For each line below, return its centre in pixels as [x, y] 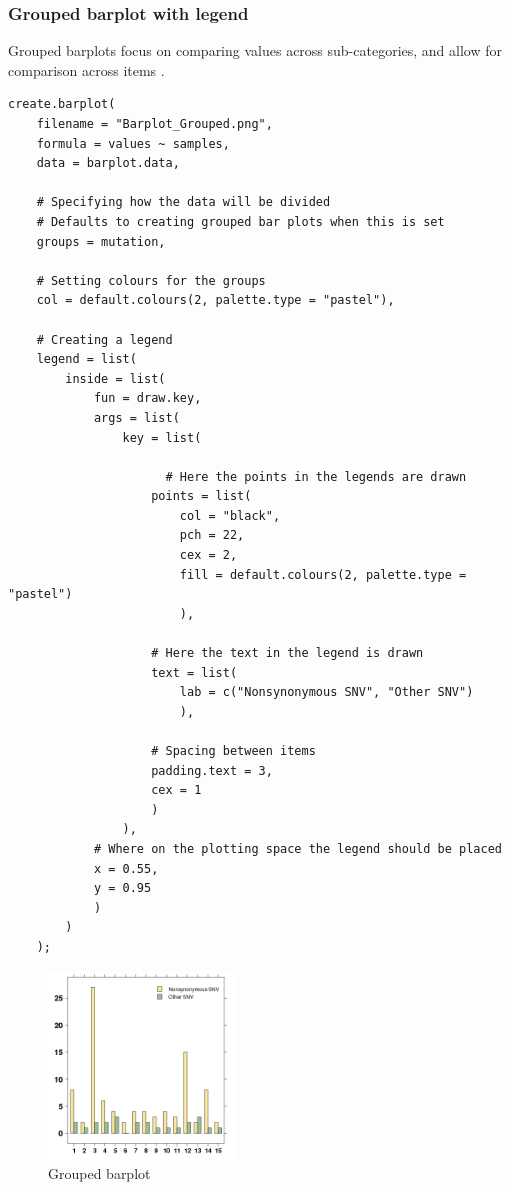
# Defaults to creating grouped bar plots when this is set [240, 221]
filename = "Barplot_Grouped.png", [154, 124]
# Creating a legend [104, 339]
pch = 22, [212, 535]
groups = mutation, [101, 241]
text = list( [194, 672]
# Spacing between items [233, 751]
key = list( [162, 437]
